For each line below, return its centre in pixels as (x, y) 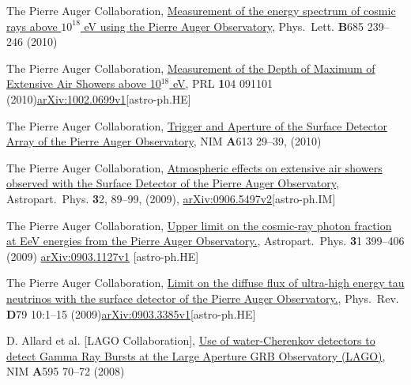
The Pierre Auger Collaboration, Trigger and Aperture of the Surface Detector (197, 125)
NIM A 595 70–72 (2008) (66, 371)
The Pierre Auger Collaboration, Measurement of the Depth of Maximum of (191, 68)
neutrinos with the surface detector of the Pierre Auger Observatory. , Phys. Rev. (203, 298)
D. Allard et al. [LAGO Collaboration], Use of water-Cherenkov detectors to (191, 340)
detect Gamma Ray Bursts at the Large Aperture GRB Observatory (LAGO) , (196, 355)
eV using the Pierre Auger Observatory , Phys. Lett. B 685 (224, 26)
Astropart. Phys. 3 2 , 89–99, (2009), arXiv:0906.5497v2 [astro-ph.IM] (171, 198)
